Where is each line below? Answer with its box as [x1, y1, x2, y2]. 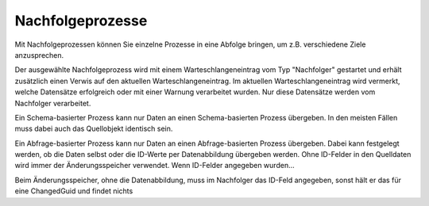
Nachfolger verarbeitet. [14, 98, 91, 108]
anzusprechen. [14, 50, 64, 59]
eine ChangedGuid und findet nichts [14, 186, 133, 196]
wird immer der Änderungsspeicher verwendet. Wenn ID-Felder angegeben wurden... [14, 161, 296, 170]
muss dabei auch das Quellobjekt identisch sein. [14, 124, 173, 134]
